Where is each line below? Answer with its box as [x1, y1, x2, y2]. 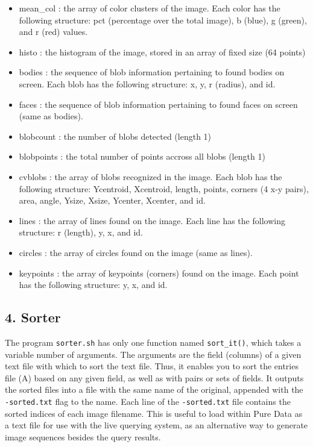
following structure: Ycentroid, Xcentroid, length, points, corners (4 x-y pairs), [19, 182, 309, 195]
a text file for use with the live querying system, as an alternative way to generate [5, 419, 308, 431]
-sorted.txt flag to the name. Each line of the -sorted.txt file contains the [5, 395, 291, 407]
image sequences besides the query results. [5, 430, 161, 443]
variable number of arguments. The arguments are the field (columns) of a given [5, 348, 302, 360]
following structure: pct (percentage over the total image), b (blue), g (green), [19, 13, 307, 26]
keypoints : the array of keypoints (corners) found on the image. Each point [19, 266, 299, 279]
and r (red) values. [19, 25, 88, 38]
